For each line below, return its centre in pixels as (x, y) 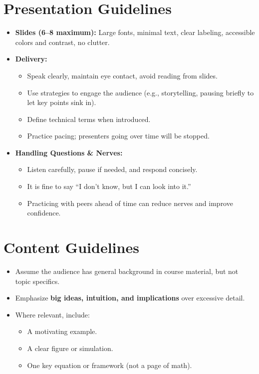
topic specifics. (37, 281)
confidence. (44, 213)
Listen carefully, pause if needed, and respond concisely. (112, 169)
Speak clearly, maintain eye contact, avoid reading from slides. (122, 75)
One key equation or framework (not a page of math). (110, 365)
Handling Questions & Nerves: (69, 152)
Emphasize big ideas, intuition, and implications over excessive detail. (130, 298)
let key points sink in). (62, 102)
